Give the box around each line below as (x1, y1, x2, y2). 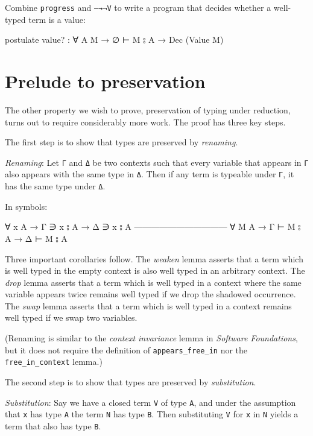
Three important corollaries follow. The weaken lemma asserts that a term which (5, 252, 303, 265)
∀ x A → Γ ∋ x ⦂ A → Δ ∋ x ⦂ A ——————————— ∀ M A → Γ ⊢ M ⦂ (5, 220, 301, 233)
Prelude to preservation (5, 69, 206, 93)
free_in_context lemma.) (5, 355, 103, 368)
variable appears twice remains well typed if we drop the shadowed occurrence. (5, 288, 296, 300)
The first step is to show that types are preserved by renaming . (5, 136, 238, 148)
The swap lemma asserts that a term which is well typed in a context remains (5, 299, 292, 312)
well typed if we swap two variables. (5, 311, 138, 324)
